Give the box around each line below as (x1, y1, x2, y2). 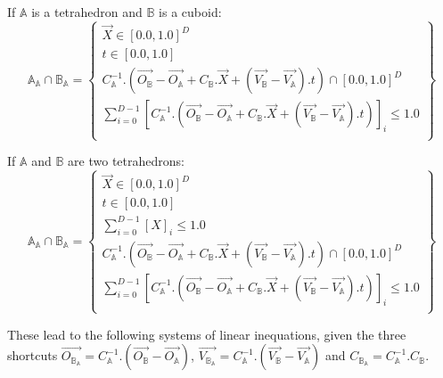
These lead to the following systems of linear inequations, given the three (7, 325, 406, 343)
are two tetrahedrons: (68, 152, 185, 170)
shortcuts (7, 346, 58, 365)
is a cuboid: (159, 3, 222, 21)
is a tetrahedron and (31, 3, 143, 21)
